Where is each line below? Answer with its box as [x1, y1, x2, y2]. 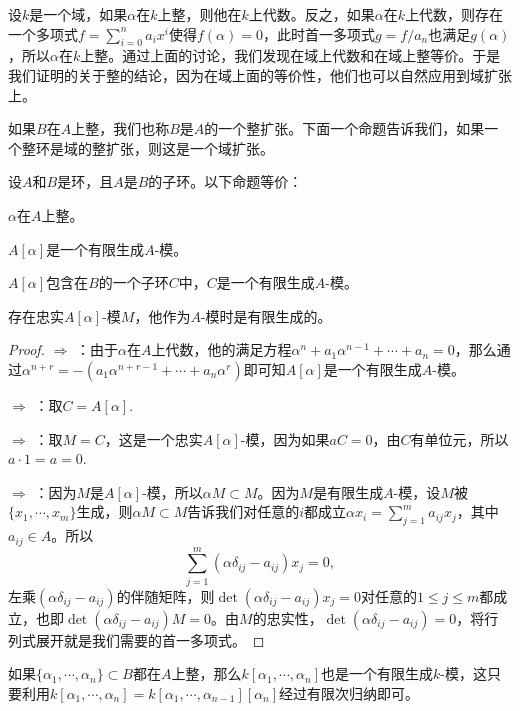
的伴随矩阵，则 [116, 585, 215, 606]
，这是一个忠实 [104, 428, 203, 449]
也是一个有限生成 [321, 663, 434, 684]
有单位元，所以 [410, 428, 509, 449]
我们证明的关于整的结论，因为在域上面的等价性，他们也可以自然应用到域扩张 [8, 64, 512, 85]
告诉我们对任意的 [187, 501, 300, 522]
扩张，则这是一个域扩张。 [105, 137, 274, 158]
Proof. [8, 339, 45, 360]
